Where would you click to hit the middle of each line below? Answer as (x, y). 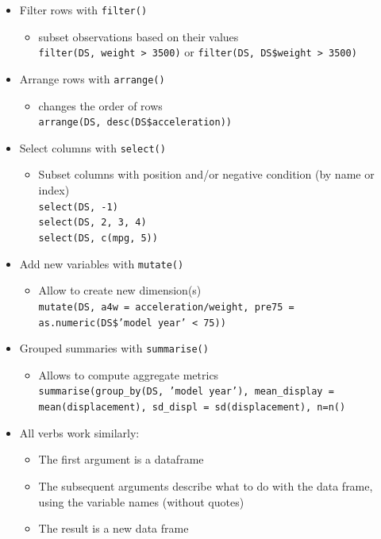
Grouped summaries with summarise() (114, 348)
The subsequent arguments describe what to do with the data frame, (206, 485)
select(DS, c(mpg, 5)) (98, 238)
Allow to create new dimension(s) (120, 290)
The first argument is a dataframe (121, 459)
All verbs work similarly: (79, 432)
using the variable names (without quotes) (141, 501)
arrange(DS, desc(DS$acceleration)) (135, 123)
